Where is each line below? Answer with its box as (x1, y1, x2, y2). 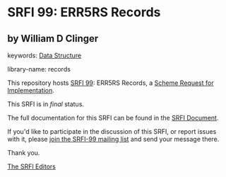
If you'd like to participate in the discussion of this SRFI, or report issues (7, 127, 217, 135)
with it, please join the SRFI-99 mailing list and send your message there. (7, 135, 220, 143)
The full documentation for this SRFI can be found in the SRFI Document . (7, 114, 219, 122)
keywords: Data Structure (7, 51, 82, 59)
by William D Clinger (7, 33, 99, 45)
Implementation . (7, 86, 55, 94)
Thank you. (7, 149, 40, 156)
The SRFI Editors (7, 162, 56, 171)
